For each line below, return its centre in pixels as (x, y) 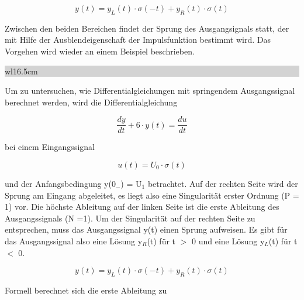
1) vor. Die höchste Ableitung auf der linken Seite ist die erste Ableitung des (142, 207)
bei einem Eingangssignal (50, 147)
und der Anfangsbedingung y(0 (60, 184)
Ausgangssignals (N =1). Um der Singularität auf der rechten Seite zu (130, 218)
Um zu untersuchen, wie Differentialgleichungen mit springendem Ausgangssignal (150, 91)
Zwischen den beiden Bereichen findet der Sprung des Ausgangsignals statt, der (147, 28)
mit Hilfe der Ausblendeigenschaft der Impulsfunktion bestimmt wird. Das (138, 40)
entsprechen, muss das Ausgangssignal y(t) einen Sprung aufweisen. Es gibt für (146, 229)
